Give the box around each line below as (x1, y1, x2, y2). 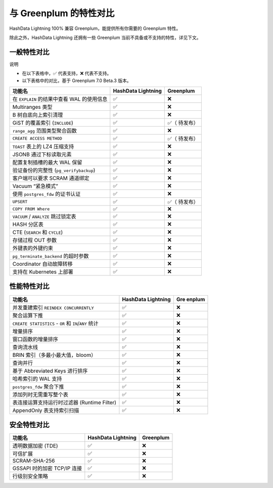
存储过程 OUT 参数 (12, 237, 57, 244)
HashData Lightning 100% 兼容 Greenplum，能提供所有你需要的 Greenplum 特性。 (9, 25, 181, 31)
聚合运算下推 (12, 312, 43, 319)
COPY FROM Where (12, 206, 50, 212)
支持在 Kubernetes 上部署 (12, 268, 73, 275)
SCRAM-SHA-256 (12, 457, 55, 464)
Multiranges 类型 (12, 104, 53, 111)
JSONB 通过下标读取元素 (12, 151, 72, 158)
